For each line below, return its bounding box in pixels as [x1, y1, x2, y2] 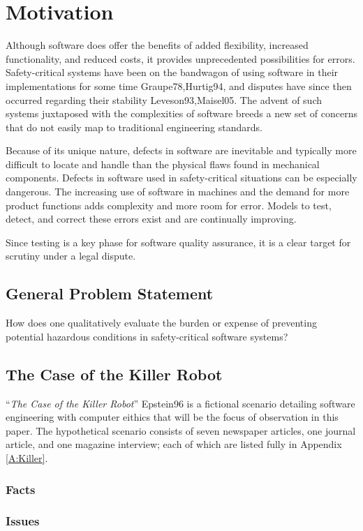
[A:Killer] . [6, 451, 48, 465]
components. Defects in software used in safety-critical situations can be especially [6, 170, 357, 185]
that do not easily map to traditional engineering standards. [6, 119, 262, 134]
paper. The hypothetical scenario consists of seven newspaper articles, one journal [6, 423, 356, 437]
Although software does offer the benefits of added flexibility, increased [6, 38, 309, 52]
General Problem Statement [6, 283, 214, 304]
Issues [6, 512, 40, 530]
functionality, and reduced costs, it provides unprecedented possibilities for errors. [6, 51, 355, 66]
